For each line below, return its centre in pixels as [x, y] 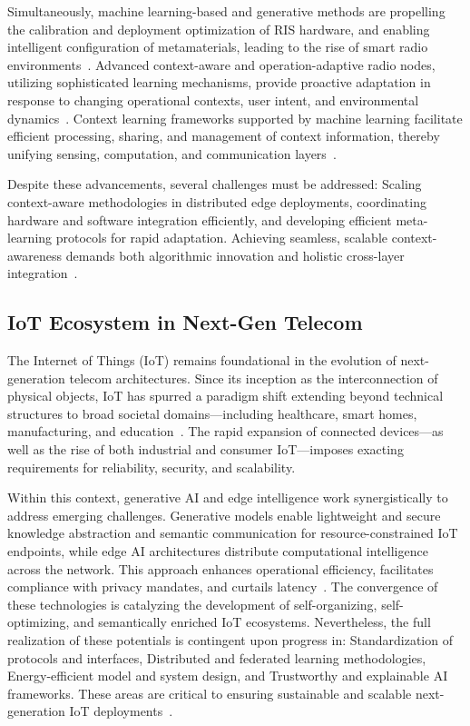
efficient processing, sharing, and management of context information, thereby [224, 136]
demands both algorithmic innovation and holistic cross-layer [235, 255]
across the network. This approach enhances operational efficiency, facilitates [220, 568]
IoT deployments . [121, 711]
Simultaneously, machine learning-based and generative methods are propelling [226, 11]
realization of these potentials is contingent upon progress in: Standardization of [230, 640]
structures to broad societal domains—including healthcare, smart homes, [212, 413]
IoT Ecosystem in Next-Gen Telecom [185, 322]
